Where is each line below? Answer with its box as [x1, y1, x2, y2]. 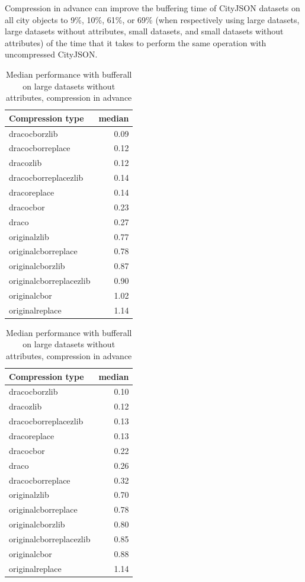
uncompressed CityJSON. [5, 48, 98, 60]
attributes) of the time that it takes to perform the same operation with [5, 36, 267, 49]
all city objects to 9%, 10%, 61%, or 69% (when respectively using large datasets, [5, 13, 300, 25]
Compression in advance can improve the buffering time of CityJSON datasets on [5, 2, 300, 14]
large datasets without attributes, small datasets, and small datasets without [5, 25, 284, 37]
